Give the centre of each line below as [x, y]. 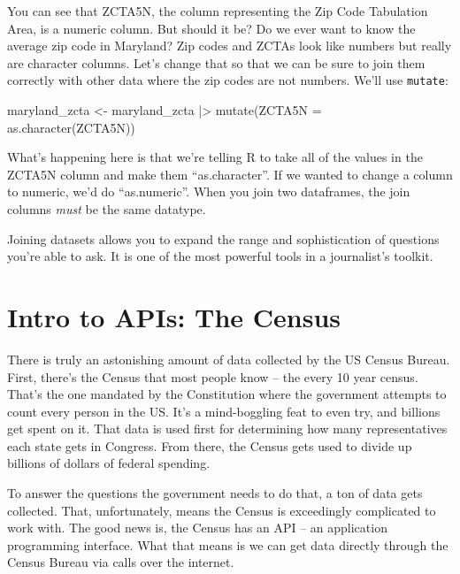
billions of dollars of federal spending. [109, 463]
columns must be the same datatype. [107, 209]
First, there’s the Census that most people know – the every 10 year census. [213, 376]
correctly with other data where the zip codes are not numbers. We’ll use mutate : [228, 80]
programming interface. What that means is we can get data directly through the [228, 544]
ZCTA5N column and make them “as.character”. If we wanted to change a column [230, 174]
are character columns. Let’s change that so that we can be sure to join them [216, 62]
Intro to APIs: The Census [174, 316]
